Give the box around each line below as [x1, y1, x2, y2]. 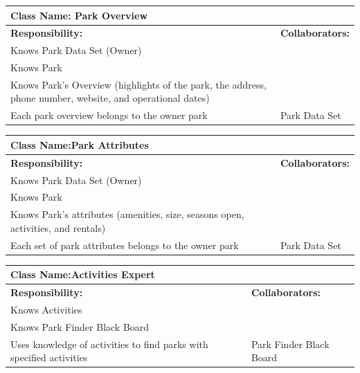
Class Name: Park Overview [10, 8, 148, 22]
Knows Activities [10, 302, 82, 316]
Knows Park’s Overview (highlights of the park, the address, [10, 77, 267, 91]
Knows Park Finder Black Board [10, 319, 150, 334]
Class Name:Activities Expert [10, 267, 155, 282]
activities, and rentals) [10, 220, 106, 235]
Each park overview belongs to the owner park [10, 108, 208, 122]
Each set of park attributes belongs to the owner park [10, 237, 239, 252]
